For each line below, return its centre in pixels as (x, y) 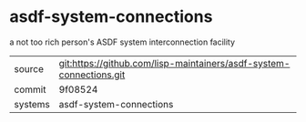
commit (30, 89)
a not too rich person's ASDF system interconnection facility (122, 42)
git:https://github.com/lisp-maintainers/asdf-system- (174, 63)
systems (32, 104)
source (29, 68)
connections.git (92, 75)
